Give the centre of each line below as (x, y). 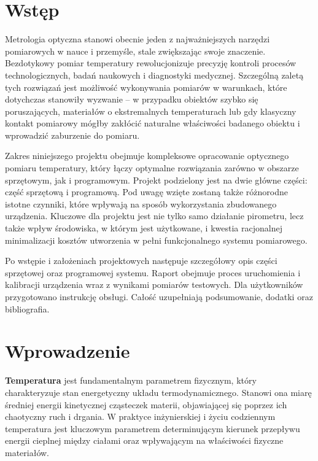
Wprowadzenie (68, 351)
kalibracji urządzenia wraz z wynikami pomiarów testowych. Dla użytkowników (154, 285)
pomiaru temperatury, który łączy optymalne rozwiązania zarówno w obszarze (152, 168)
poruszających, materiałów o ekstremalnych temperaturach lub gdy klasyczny (151, 111)
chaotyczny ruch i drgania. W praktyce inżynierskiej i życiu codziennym (140, 416)
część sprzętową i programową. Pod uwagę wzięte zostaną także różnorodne (146, 192)
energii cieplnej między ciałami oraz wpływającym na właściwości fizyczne (144, 440)
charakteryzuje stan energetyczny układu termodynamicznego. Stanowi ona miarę (158, 392)
